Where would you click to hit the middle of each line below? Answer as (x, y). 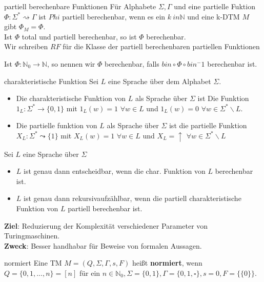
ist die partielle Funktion (208, 125)
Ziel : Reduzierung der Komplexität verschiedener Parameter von (106, 225)
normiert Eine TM (33, 263)
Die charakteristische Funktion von (71, 98)
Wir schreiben (26, 46)
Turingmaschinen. (32, 236)
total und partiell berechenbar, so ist (79, 36)
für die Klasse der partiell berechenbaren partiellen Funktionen (161, 46)
